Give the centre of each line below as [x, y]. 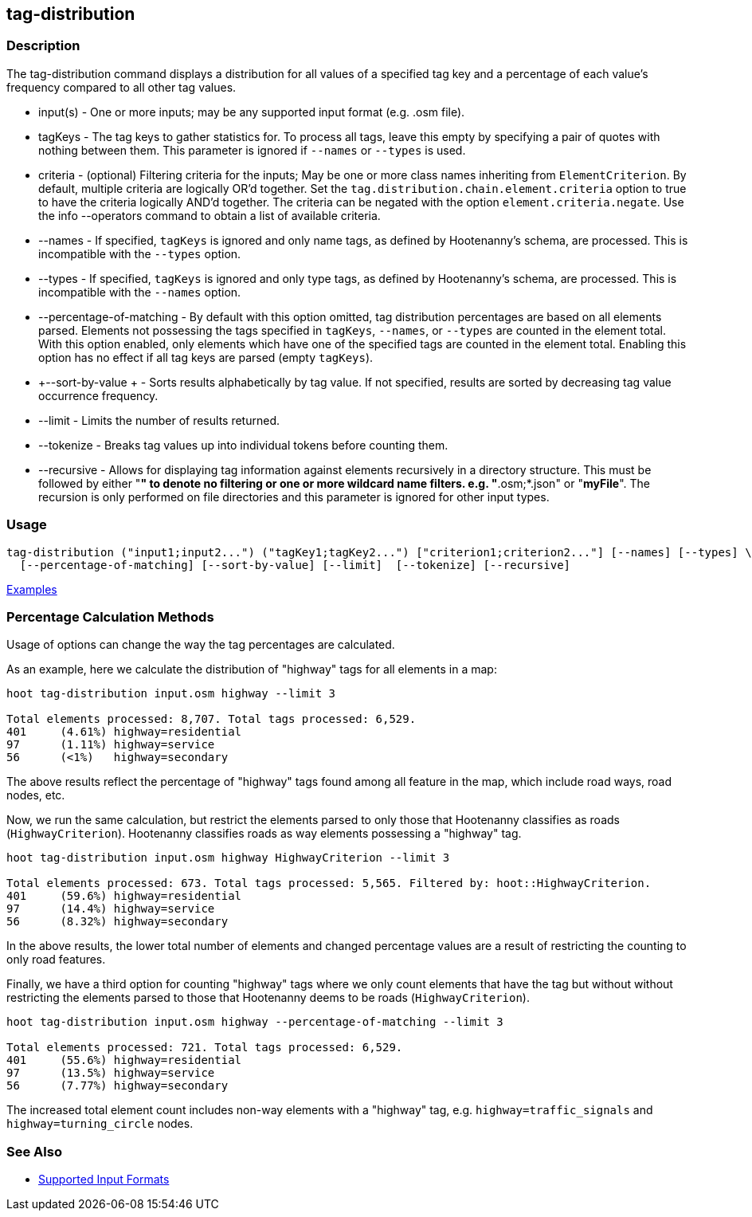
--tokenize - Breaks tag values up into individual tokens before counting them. [243, 445]
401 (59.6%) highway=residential [124, 896]
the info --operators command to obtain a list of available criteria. [210, 215]
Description [43, 46]
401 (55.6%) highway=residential [124, 1060]
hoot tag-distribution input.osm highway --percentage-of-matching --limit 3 [255, 1022]
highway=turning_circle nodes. [100, 1124]
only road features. [56, 960]
